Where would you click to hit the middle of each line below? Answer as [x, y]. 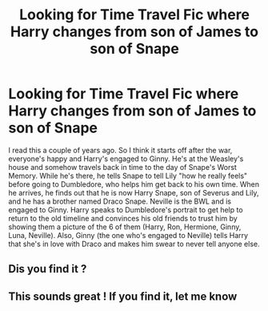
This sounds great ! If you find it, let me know [123, 296]
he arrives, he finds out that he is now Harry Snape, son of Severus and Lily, [134, 192]
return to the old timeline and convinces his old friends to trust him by [123, 218]
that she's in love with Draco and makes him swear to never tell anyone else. [134, 244]
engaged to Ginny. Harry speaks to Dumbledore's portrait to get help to [126, 209]
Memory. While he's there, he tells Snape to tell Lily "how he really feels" [128, 176]
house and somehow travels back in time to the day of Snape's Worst [123, 167]
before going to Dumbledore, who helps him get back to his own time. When [134, 184]
